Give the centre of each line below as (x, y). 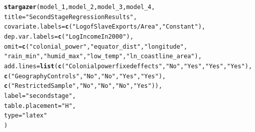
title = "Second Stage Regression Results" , (71, 17)
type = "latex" (26, 116)
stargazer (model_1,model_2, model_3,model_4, (80, 7)
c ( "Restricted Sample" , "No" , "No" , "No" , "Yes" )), (83, 86)
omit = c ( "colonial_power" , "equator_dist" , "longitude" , (96, 46)
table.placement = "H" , (40, 106)
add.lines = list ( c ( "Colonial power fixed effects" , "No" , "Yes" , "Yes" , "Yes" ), (128, 66)
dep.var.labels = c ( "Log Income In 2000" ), (69, 36)
